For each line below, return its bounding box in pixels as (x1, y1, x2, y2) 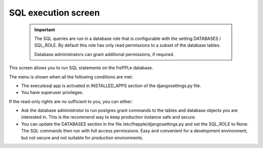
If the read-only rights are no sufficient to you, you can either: (9, 98, 133, 104)
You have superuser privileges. (21, 90, 84, 95)
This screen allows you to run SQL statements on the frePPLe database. (9, 65, 153, 71)
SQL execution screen (9, 7, 100, 18)
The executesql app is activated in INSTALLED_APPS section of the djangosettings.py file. (21, 83, 202, 89)
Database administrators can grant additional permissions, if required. (34, 51, 175, 57)
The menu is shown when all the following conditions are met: (9, 74, 133, 80)
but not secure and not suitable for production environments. (21, 134, 144, 141)
